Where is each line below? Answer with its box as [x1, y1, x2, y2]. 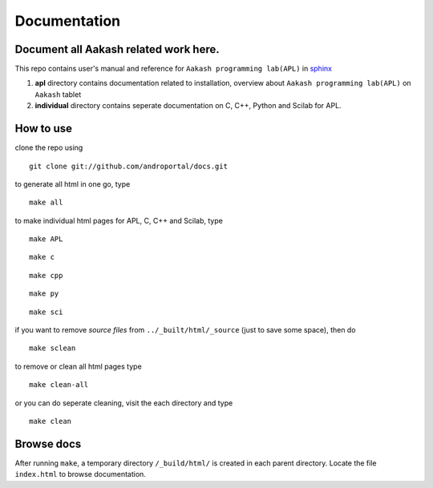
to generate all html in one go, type [14, 179, 131, 188]
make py [29, 289, 59, 298]
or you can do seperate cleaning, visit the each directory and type [14, 397, 233, 408]
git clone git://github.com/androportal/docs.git [29, 161, 229, 171]
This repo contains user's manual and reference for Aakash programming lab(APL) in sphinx [14, 64, 333, 74]
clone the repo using [14, 143, 83, 152]
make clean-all [29, 381, 89, 389]
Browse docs [14, 437, 82, 450]
